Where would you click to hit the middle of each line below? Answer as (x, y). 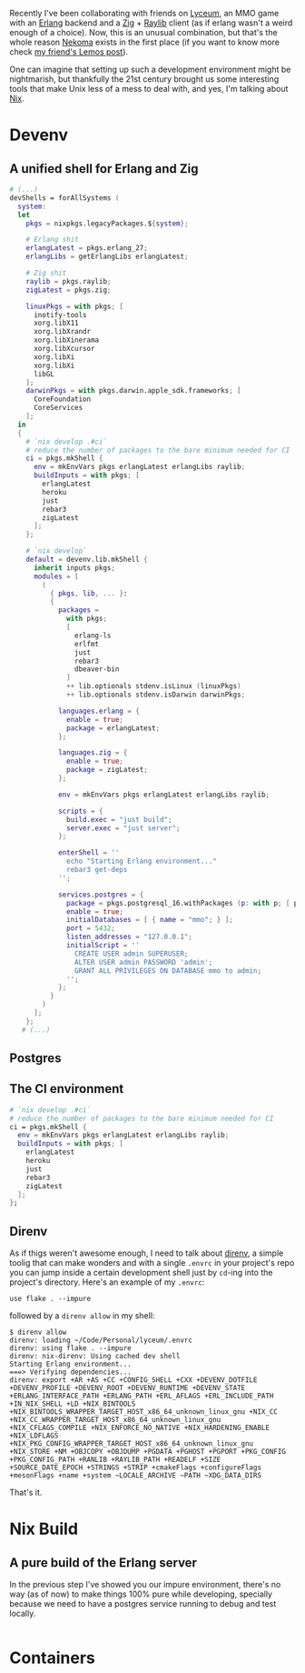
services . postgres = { (101, 895)
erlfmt (87, 644)
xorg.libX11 (56, 323)
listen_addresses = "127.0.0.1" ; (130, 937)
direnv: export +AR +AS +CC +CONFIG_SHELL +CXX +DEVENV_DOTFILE (133, 1380)
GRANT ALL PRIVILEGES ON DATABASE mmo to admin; (167, 971)
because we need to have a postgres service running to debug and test (143, 1604)
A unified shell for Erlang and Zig (104, 169)
